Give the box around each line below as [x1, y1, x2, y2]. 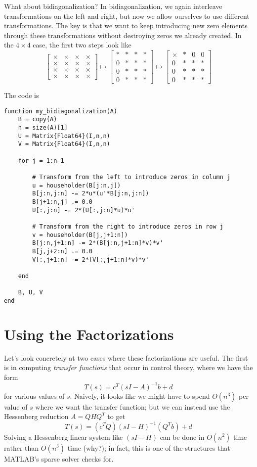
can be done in [160, 431, 205, 442]
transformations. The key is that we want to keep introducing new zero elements [4, 20, 248, 31]
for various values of [4, 390, 65, 401]
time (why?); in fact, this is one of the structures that [67, 442, 230, 453]
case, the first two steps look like [33, 40, 131, 50]
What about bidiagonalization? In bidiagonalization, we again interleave [4, 1, 222, 11]
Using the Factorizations [4, 324, 174, 344]
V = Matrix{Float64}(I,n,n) [18, 140, 110, 148]
